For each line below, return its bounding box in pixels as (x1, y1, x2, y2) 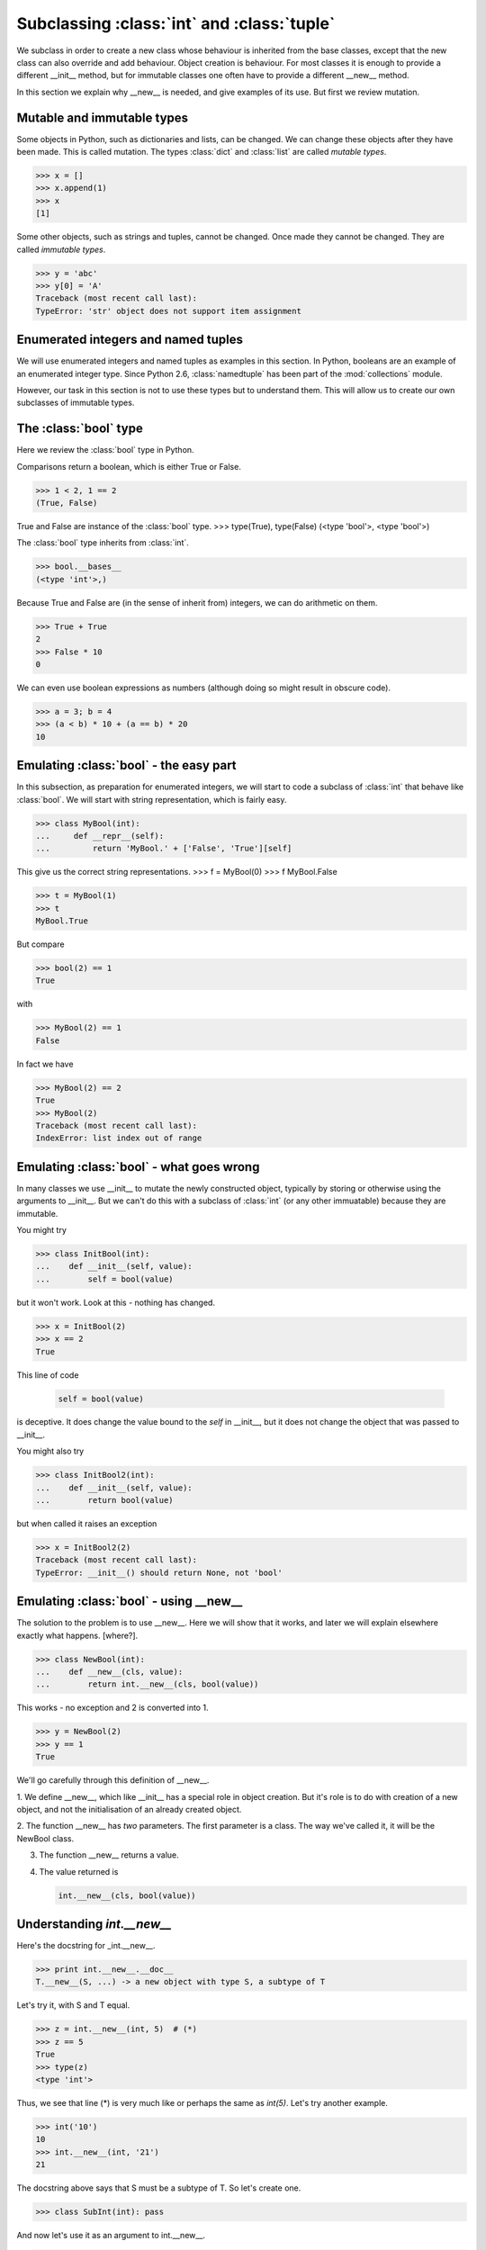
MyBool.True (35, 916, 89, 926)
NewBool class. (16, 1832, 75, 1844)
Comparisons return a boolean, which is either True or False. (16, 461, 242, 472)
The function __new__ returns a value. (39, 1849, 179, 1860)
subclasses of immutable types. (16, 397, 135, 409)
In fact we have (16, 1058, 74, 1069)
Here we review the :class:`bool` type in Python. (16, 445, 194, 455)
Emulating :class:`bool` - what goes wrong (16, 1159, 260, 1174)
